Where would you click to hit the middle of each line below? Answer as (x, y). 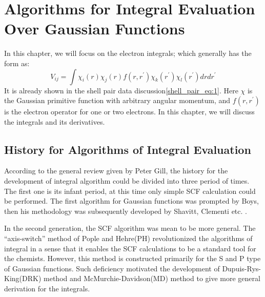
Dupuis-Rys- (241, 268)
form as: (17, 63)
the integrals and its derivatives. (55, 121)
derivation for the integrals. (47, 289)
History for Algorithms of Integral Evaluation (128, 149)
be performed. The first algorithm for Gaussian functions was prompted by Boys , (131, 201)
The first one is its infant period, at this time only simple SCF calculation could (130, 191)
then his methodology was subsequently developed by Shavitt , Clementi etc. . (126, 211)
